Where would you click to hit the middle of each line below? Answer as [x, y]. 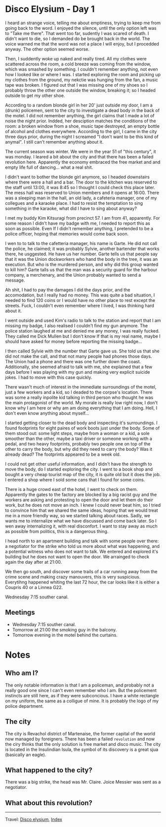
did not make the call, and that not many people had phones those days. [79, 356]
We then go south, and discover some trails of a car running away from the [81, 571]
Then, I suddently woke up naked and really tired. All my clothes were [76, 58]
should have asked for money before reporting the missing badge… [74, 341]
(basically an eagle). [26, 754]
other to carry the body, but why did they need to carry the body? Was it [79, 449]
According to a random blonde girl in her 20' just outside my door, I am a [79, 105]
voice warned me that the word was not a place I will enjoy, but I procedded [82, 44]
